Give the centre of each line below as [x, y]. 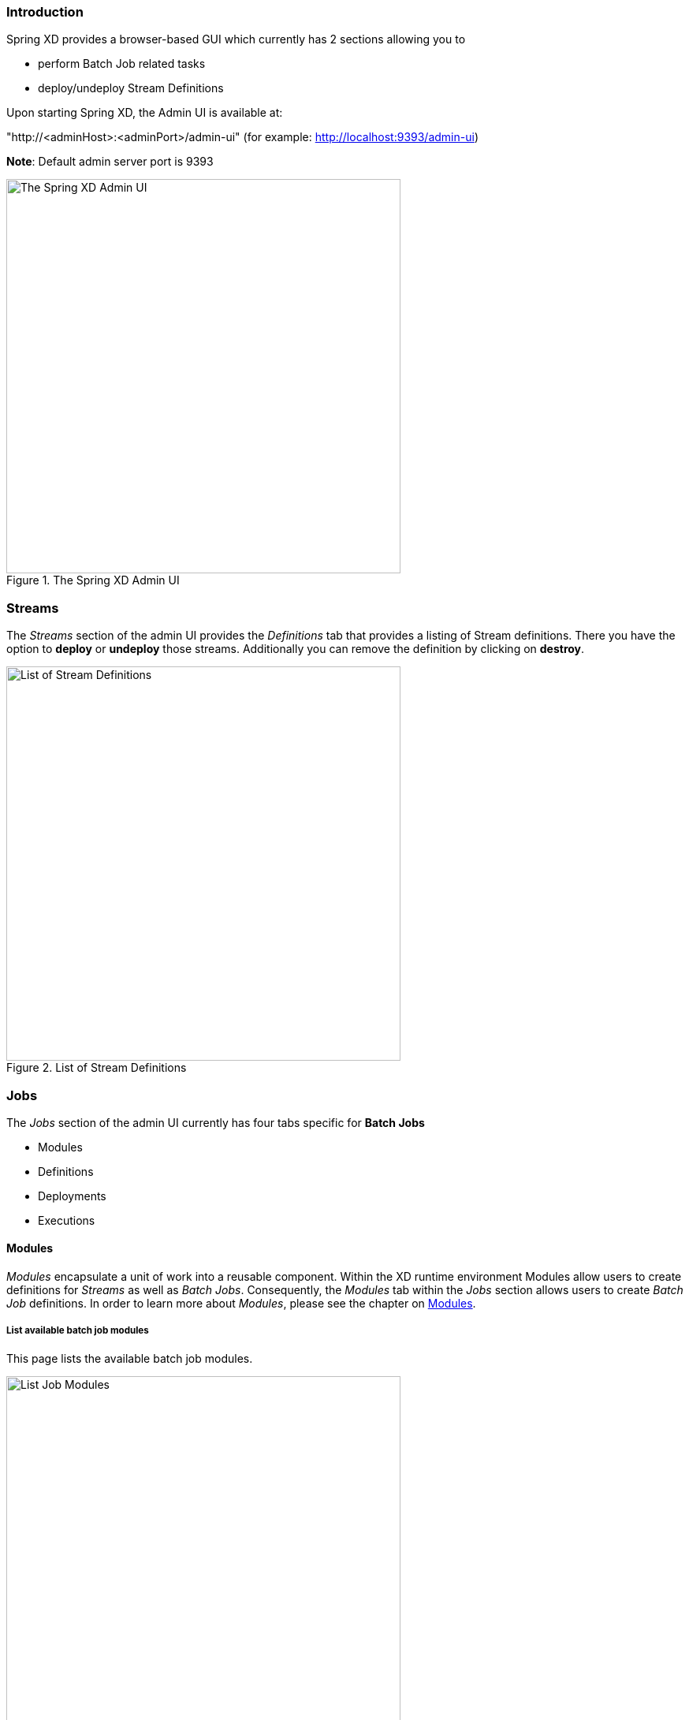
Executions [67, 1220]
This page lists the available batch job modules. [130, 1358]
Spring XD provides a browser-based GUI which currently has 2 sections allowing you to [236, 39]
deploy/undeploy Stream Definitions [131, 88]
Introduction [45, 12]
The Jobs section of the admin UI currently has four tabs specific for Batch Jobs [216, 1122]
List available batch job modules [78, 1331]
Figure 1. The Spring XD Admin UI [93, 580]
